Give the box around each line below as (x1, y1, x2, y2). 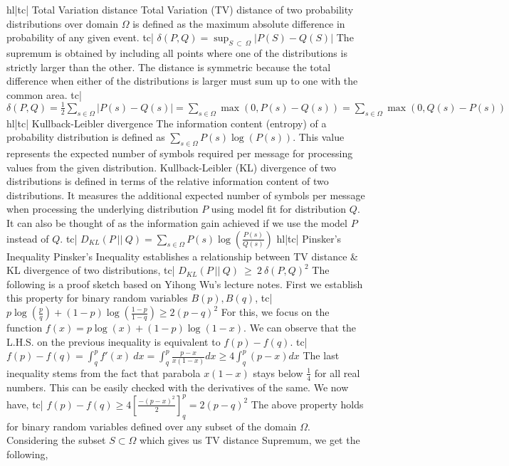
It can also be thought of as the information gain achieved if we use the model (6, 216, 347, 231)
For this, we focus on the (221, 305, 330, 319)
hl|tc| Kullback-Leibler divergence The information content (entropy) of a (6, 115, 327, 130)
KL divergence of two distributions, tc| (6, 263, 175, 277)
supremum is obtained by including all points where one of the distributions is (6, 45, 347, 60)
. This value (293, 129, 345, 144)
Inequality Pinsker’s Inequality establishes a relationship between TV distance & (6, 248, 358, 263)
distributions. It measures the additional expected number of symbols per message (6, 187, 365, 202)
